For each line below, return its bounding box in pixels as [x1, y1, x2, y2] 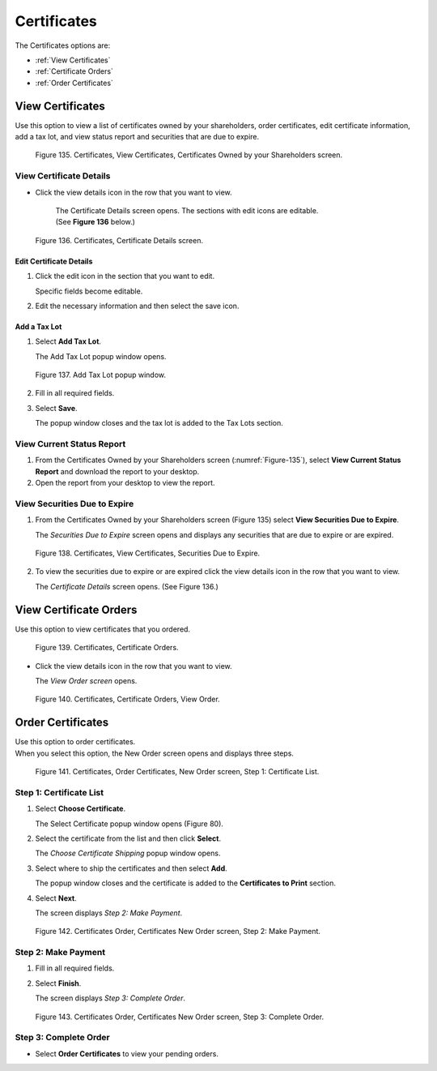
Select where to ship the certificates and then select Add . [35, 863, 227, 873]
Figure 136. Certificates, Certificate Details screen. [35, 235, 204, 245]
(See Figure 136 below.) [55, 217, 135, 227]
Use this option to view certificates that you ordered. [15, 624, 190, 634]
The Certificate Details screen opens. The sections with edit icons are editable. [55, 205, 319, 215]
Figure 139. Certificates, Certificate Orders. [35, 643, 179, 653]
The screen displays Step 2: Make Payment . [35, 908, 183, 918]
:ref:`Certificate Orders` [35, 66, 113, 76]
